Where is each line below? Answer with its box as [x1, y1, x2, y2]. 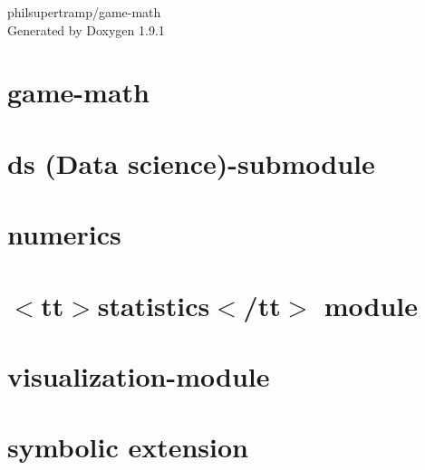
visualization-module [7, 357, 270, 394]
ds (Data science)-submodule [7, 144, 375, 181]
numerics [7, 216, 121, 253]
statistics [97, 286, 210, 323]
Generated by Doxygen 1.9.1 [7, 20, 165, 39]
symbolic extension [7, 428, 248, 465]
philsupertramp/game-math [7, 3, 161, 21]
